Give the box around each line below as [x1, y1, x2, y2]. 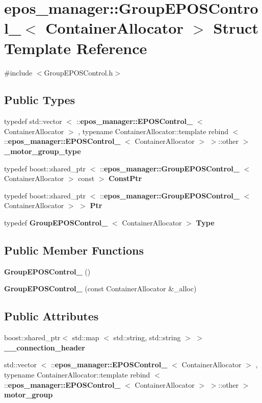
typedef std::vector [4, 116, 62, 127]
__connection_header [4, 342, 85, 352]
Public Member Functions [4, 242, 144, 258]
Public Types [4, 92, 75, 108]
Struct [213, 17, 258, 38]
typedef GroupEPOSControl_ [4, 217, 108, 228]
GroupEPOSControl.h [44, 67, 113, 78]
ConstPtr [109, 173, 142, 184]
